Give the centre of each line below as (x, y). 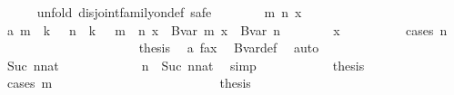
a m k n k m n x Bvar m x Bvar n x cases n (227, 29)
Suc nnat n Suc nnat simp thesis (186, 65)
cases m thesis (129, 83)
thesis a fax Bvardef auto (229, 47)
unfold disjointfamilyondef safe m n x (169, 12)
